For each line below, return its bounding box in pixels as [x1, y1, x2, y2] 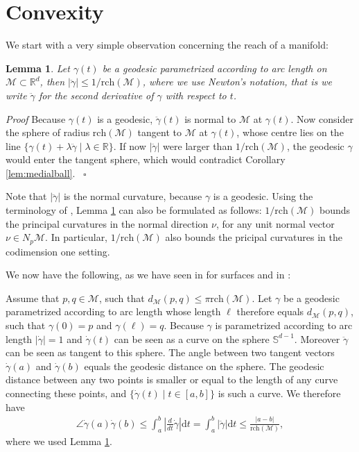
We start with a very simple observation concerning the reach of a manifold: [6, 37, 329, 52]
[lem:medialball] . [6, 165, 76, 180]
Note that [6, 189, 47, 203]
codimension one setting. [6, 244, 110, 258]
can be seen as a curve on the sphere [114, 331, 270, 346]
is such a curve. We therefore [218, 386, 341, 401]
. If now [113, 138, 146, 153]
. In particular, [45, 230, 108, 244]
